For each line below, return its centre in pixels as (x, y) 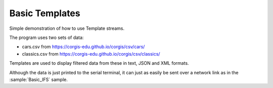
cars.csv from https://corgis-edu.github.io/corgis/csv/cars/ (83, 47)
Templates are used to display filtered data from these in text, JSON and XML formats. (99, 63)
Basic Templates (45, 13)
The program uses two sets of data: (47, 37)
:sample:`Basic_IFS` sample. (39, 79)
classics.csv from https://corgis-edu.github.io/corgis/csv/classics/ (91, 54)
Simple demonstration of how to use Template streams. (67, 28)
